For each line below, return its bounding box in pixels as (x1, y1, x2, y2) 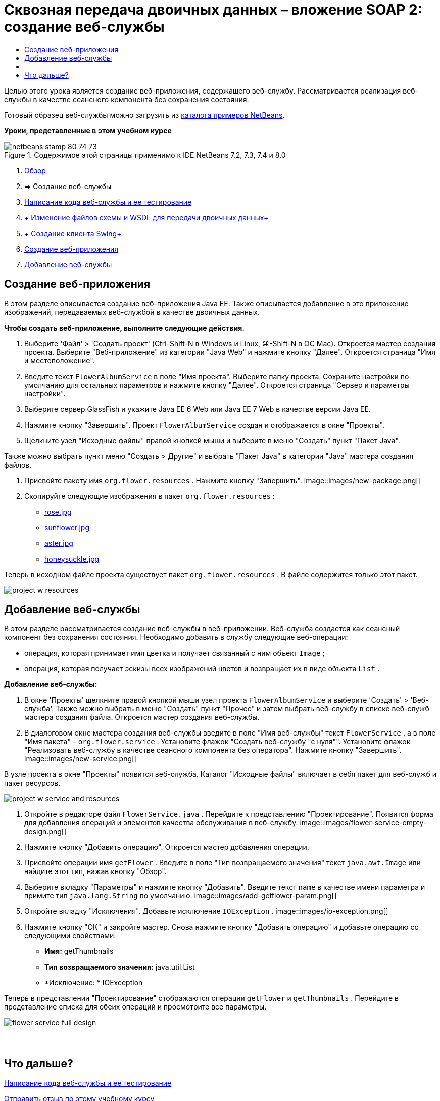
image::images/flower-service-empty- (300, 818, 427, 828)
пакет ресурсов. (4, 778, 61, 788)
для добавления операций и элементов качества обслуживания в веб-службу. (24, 818, 298, 828)
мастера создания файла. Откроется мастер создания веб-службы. (24, 713, 260, 722)
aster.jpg (44, 538, 73, 547)
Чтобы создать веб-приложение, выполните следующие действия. (4, 323, 245, 332)
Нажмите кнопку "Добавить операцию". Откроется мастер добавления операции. (24, 843, 309, 852)
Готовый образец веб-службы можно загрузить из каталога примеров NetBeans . (4, 110, 285, 119)
